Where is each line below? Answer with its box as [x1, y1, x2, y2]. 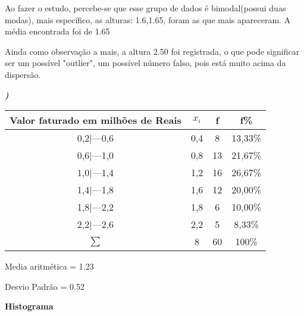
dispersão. [5, 68, 41, 80]
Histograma [5, 300, 54, 312]
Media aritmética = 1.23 [5, 260, 94, 273]
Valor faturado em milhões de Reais [10, 113, 181, 127]
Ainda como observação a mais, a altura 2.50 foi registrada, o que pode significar [5, 45, 300, 57]
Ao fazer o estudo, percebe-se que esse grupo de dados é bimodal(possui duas [5, 2, 286, 14]
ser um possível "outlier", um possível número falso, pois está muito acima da [5, 57, 286, 69]
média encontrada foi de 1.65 [5, 25, 110, 37]
